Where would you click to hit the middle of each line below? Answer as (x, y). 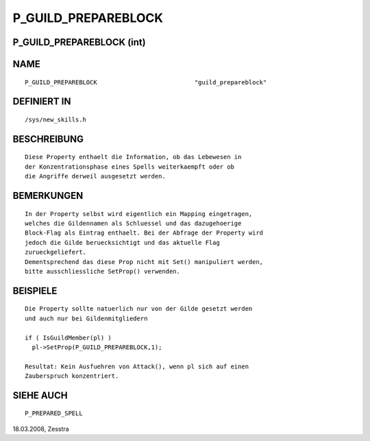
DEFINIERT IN (42, 102)
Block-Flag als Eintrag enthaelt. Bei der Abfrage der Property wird (144, 233)
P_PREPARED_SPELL (54, 414)
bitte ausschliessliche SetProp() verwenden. (103, 271)
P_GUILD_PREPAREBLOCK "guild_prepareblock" (146, 82)
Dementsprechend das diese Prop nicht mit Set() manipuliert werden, (144, 262)
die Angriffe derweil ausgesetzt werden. (95, 176)
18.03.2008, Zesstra (41, 429)
